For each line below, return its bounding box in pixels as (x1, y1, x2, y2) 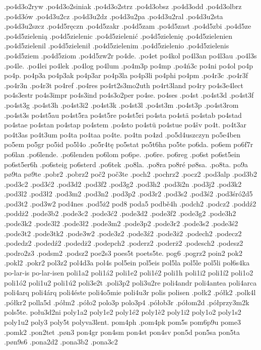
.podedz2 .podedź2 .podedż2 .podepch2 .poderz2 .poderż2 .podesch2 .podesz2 (4, 238, 243, 248)
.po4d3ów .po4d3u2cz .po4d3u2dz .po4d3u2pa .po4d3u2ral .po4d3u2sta (4, 11, 223, 21)
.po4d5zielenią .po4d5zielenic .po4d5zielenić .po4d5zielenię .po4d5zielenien (4, 30, 233, 41)
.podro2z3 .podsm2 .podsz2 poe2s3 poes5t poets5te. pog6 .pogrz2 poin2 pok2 (4, 247, 243, 258)
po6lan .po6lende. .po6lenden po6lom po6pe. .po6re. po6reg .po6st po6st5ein (4, 149, 240, 159)
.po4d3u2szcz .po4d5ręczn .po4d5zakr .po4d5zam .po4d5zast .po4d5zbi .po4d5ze (4, 21, 251, 31)
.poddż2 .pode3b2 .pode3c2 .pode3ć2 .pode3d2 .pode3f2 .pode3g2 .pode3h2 (4, 208, 236, 219)
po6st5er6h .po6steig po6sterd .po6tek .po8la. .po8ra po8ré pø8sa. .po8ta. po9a (4, 159, 248, 169)
